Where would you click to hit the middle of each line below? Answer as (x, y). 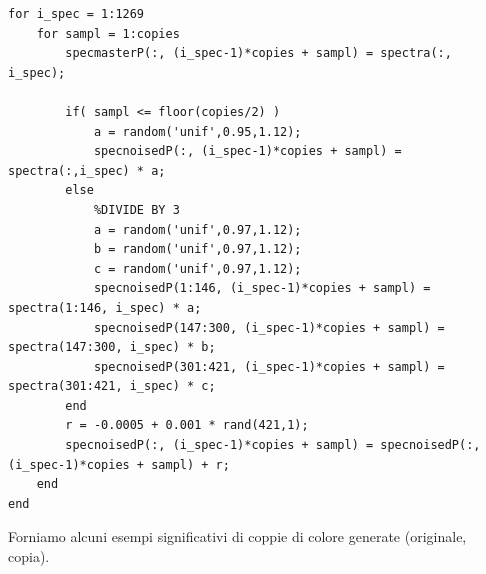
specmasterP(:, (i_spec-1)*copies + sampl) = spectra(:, (258, 53)
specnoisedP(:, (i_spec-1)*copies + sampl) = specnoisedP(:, (273, 445)
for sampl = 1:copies (108, 33)
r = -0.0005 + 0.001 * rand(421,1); (187, 425)
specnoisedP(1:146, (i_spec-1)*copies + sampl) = (262, 288)
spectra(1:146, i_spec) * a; (105, 307)
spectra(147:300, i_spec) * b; (112, 347)
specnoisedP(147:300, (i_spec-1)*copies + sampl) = (269, 327)
